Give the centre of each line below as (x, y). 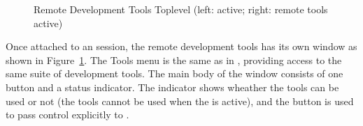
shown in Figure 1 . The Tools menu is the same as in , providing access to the (174, 60)
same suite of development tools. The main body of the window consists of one (175, 73)
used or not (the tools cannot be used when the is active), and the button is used (180, 101)
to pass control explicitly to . (67, 115)
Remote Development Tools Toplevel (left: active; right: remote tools (181, 9)
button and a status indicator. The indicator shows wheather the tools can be (172, 87)
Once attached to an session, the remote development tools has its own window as (181, 46)
